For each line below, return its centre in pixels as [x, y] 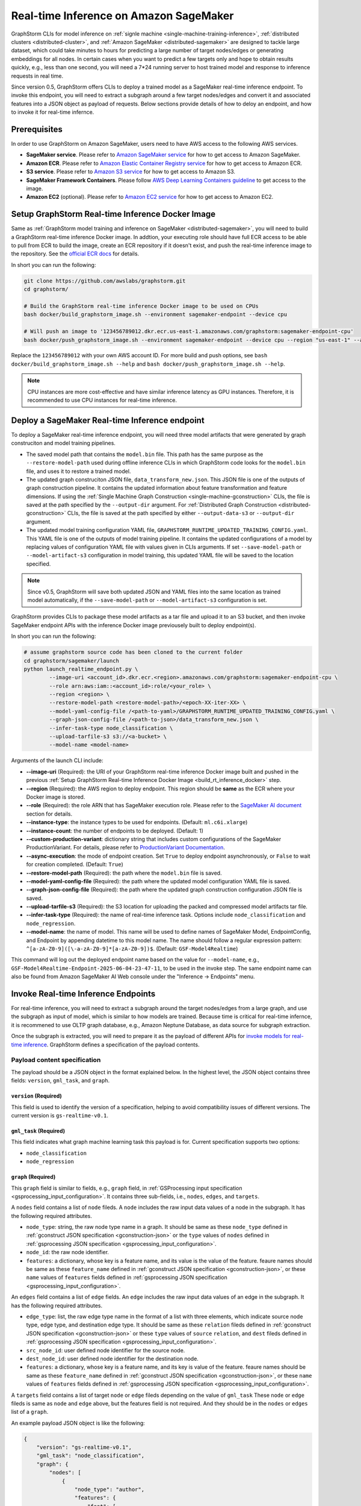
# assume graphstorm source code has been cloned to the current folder [133, 652]
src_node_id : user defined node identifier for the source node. [106, 1350]
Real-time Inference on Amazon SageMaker [122, 16]
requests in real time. [37, 76]
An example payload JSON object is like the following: [78, 1423]
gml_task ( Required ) [38, 1131]
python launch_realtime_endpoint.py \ [81, 669]
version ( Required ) [37, 1096]
